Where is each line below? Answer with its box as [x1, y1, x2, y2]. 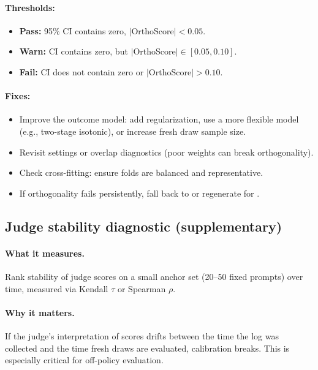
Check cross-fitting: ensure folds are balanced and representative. [19, 166, 263, 179]
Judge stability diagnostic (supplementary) [5, 216, 282, 235]
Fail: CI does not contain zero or [19, 65, 144, 78]
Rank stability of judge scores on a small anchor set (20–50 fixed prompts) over [5, 270, 303, 282]
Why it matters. [5, 306, 75, 319]
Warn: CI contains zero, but [19, 45, 128, 58]
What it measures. [5, 246, 85, 259]
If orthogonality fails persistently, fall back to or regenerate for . [19, 186, 260, 199]
